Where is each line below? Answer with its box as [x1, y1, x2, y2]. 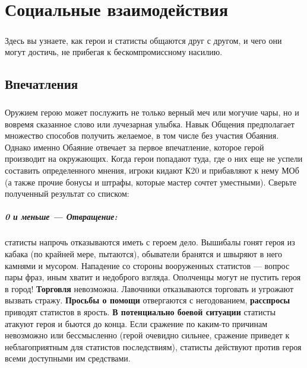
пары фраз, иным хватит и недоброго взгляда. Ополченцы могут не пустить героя [5, 271, 301, 283]
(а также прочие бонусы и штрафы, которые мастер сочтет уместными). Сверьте [5, 175, 297, 188]
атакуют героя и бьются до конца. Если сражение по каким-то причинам [5, 317, 268, 329]
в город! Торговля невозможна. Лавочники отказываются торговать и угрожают [5, 282, 294, 295]
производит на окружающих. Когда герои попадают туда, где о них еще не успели [5, 152, 303, 165]
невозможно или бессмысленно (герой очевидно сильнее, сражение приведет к [5, 329, 290, 341]
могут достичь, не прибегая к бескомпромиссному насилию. [5, 46, 223, 58]
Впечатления [5, 75, 78, 93]
